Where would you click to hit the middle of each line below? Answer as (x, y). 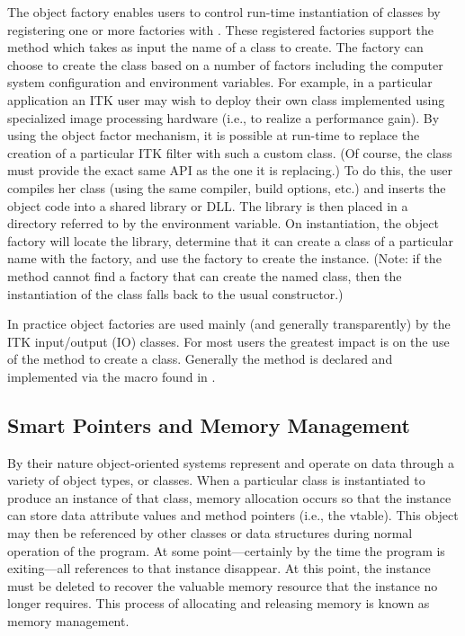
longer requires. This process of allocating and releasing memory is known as (219, 603)
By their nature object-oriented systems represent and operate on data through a (231, 462)
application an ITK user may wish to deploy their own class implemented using (226, 99)
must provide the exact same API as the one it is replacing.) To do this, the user (230, 170)
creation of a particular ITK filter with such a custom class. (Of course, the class (230, 152)
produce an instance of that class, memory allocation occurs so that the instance (229, 497)
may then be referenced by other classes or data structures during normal (210, 533)
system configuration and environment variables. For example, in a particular (220, 82)
